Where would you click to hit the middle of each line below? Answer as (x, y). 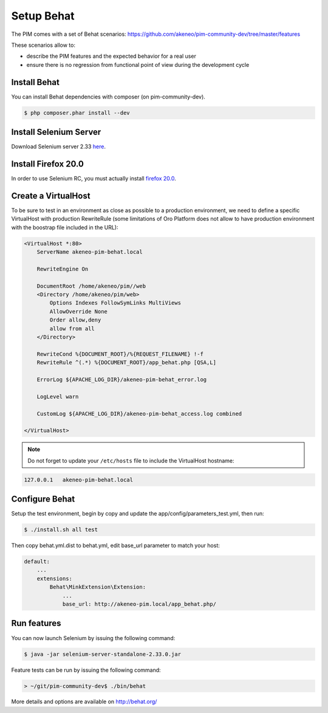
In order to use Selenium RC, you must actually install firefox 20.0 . (94, 179)
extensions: (55, 578)
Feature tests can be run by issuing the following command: (86, 670)
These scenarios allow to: (43, 45)
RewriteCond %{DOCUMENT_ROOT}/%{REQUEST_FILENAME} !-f (120, 354)
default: (37, 562)
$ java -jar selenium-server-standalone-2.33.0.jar (103, 654)
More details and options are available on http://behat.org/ (84, 701)
